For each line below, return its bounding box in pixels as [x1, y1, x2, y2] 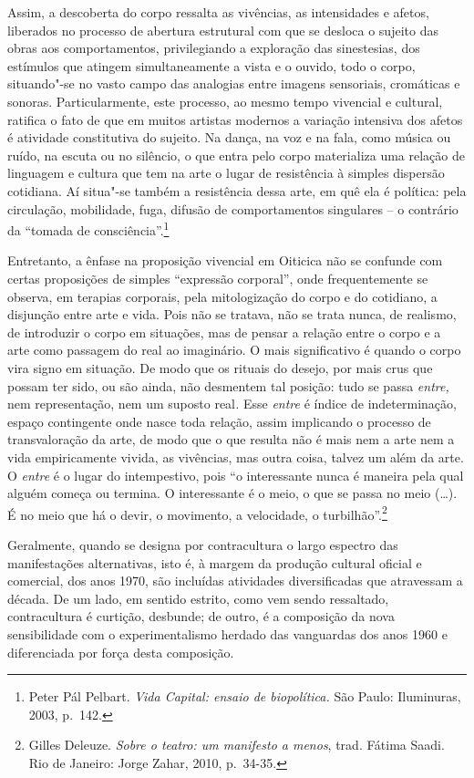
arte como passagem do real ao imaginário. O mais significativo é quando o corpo [7, 340, 461, 359]
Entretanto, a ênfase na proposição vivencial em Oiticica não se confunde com [7, 251, 443, 270]
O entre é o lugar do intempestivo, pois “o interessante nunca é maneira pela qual [7, 465, 464, 484]
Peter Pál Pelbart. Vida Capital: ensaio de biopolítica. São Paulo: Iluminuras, [28, 687, 461, 706]
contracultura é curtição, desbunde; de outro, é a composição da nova [7, 607, 395, 626]
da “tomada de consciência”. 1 [7, 218, 170, 239]
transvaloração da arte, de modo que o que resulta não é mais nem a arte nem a [7, 430, 455, 449]
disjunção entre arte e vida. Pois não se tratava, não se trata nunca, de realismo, [7, 305, 457, 324]
